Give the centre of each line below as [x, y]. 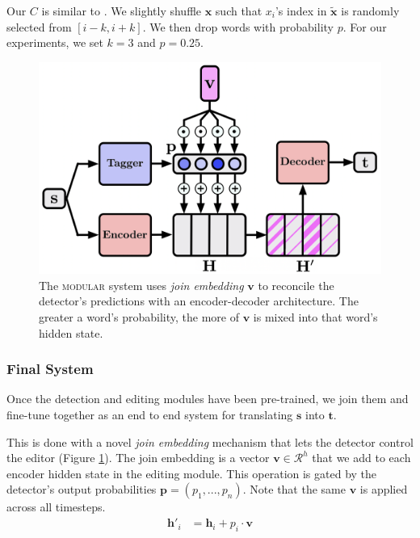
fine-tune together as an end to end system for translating [150, 415]
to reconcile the [296, 285]
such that [239, 11]
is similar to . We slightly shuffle [122, 11]
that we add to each [361, 458]
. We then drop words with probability [238, 26]
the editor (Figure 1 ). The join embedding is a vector [138, 458]
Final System [50, 369]
